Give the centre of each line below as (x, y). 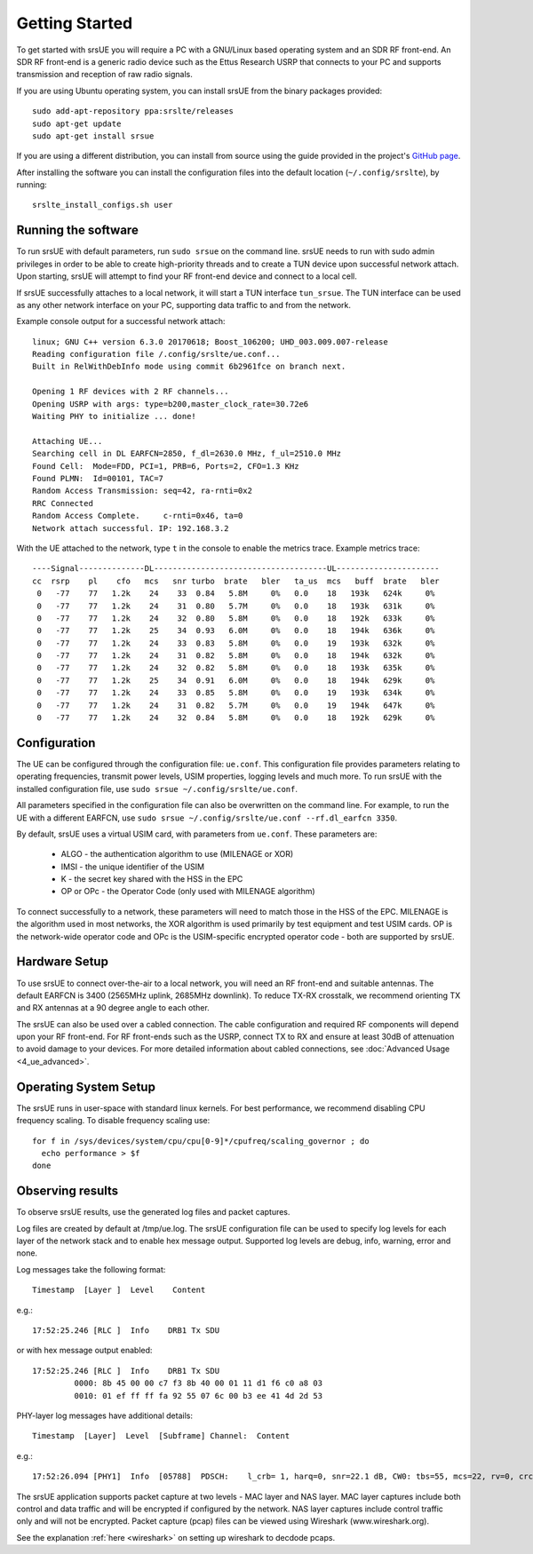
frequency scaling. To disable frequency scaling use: (113, 1121)
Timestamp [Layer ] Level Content (119, 1290)
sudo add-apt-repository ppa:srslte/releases (133, 111)
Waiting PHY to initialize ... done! (115, 416)
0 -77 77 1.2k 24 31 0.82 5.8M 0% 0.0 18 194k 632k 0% (236, 656)
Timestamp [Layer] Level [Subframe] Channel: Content (161, 1436)
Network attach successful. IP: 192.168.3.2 (131, 528)
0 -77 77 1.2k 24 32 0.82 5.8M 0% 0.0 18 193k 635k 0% (236, 668)
